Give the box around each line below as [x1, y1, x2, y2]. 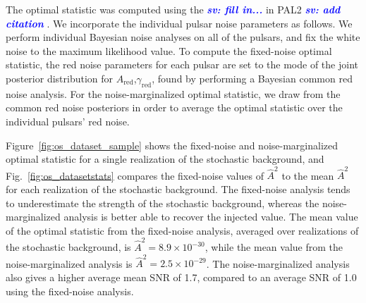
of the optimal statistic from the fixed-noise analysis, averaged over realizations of [6, 223, 359, 237]
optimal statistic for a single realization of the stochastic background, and [6, 151, 324, 166]
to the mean [281, 168, 334, 183]
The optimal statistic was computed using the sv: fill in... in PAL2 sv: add [6, 2, 341, 16]
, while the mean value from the [205, 240, 343, 254]
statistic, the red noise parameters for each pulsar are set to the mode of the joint [6, 57, 358, 72]
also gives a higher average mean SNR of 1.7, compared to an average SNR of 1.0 [6, 270, 357, 285]
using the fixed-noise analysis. [6, 283, 134, 298]
